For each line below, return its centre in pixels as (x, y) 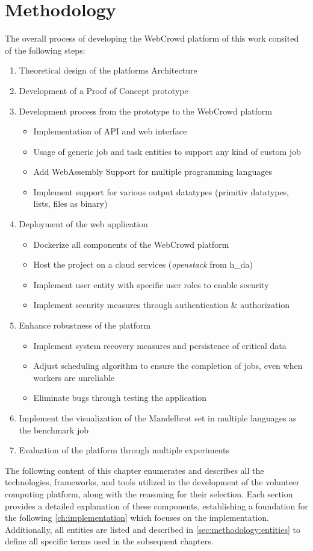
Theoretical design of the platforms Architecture (108, 70)
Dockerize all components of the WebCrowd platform (131, 244)
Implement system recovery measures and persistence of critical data (160, 345)
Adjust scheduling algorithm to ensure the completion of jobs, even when (168, 366)
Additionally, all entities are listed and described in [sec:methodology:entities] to (153, 529)
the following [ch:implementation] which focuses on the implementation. (137, 518)
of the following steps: (45, 50)
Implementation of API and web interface (110, 131)
